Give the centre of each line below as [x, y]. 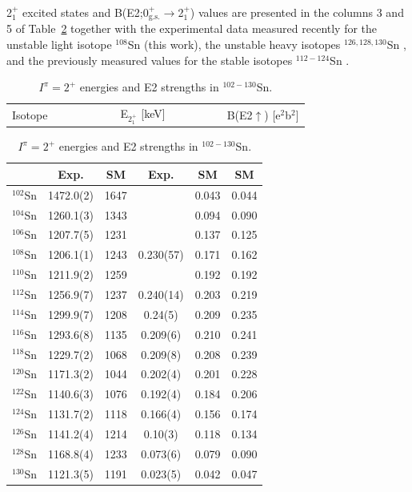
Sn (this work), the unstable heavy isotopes [234, 44]
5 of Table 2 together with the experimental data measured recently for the [192, 28]
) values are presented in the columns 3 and [297, 12]
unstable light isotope [59, 44]
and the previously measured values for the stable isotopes [150, 60]
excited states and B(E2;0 [86, 12]
